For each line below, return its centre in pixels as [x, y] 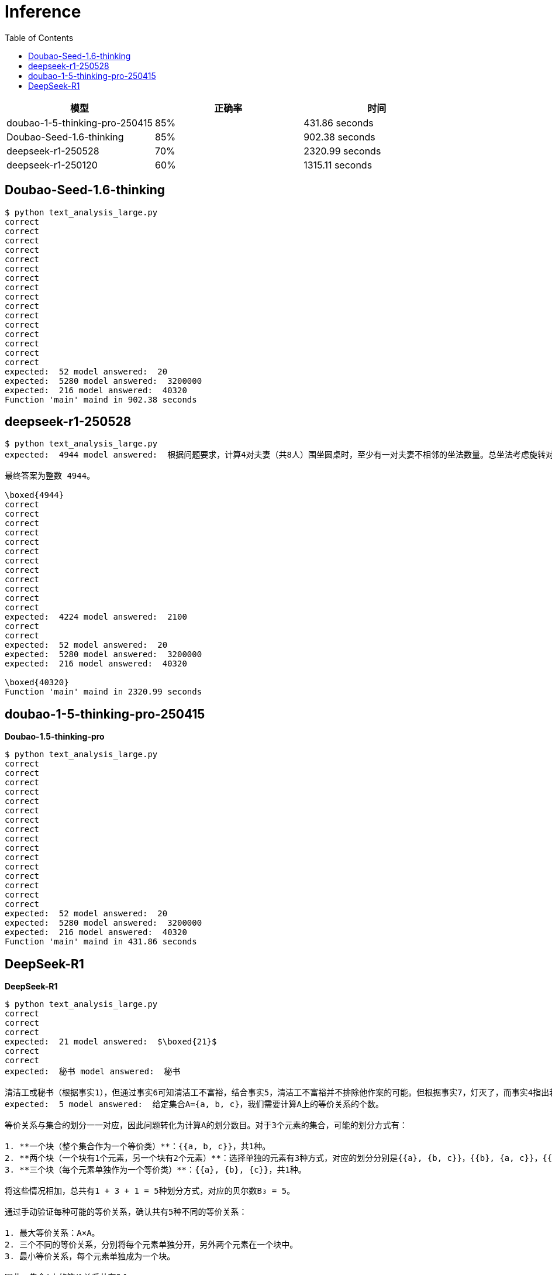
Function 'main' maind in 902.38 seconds [101, 399]
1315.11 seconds [338, 165]
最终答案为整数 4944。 [50, 476]
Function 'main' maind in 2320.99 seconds [103, 692]
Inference [43, 12]
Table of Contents [39, 37]
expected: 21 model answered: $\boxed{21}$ [111, 1042]
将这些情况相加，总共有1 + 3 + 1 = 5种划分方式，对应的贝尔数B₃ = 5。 [150, 1191]
